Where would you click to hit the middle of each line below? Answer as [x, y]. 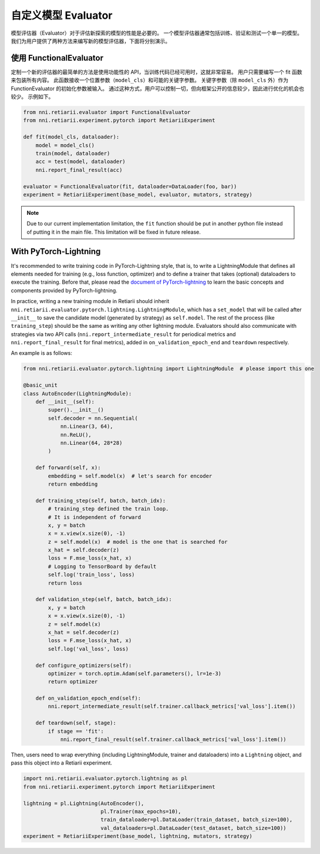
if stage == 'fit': [76, 731]
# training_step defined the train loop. [108, 509]
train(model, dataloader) [73, 153]
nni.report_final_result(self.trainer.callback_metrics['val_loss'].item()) [174, 740]
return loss [65, 583]
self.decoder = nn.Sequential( [93, 418]
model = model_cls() [65, 145]
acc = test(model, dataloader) [80, 162]
